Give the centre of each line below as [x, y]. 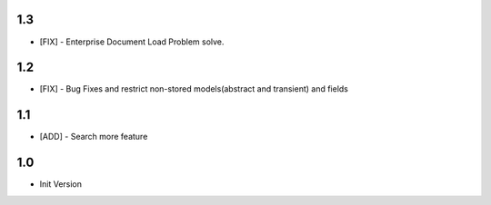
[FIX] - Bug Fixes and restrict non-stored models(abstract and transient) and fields [194, 89]
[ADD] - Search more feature [94, 137]
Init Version [60, 184]
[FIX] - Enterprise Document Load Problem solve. [132, 42]
